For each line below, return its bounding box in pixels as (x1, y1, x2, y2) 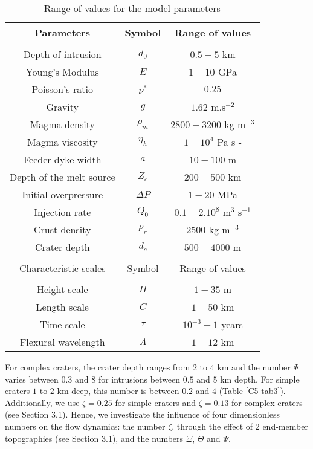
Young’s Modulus (25, 65, 99, 79)
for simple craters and (115, 396, 196, 409)
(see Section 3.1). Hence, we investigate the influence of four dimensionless (5, 408, 280, 421)
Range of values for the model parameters (44, 1, 221, 15)
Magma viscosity (27, 135, 98, 149)
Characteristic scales (19, 261, 106, 275)
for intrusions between (98, 372, 181, 385)
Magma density (30, 117, 95, 131)
